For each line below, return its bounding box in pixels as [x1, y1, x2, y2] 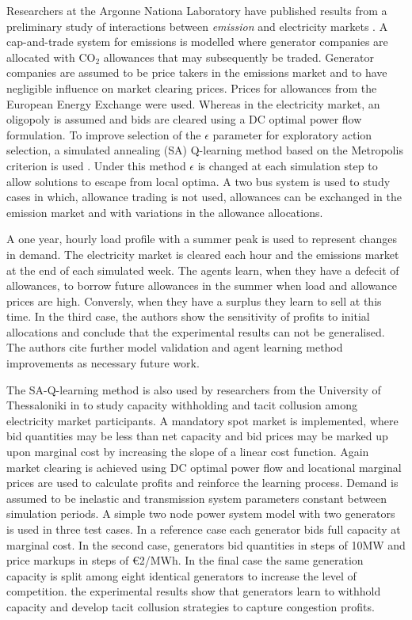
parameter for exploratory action [212, 126, 372, 143]
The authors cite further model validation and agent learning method [6, 339, 343, 356]
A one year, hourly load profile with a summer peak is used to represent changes [6, 230, 397, 247]
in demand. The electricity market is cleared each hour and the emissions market [6, 245, 399, 262]
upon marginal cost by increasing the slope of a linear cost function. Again [6, 443, 369, 460]
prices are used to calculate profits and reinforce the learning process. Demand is [6, 474, 399, 491]
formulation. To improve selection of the [6, 126, 201, 143]
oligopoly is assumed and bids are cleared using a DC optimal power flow [6, 111, 362, 127]
